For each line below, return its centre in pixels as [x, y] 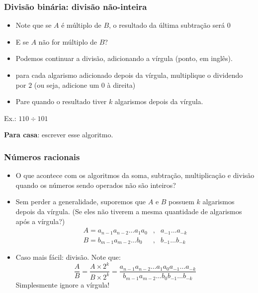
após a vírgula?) [40, 221]
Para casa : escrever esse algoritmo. [59, 135]
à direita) [121, 85]
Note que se [34, 25]
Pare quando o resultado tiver [61, 101]
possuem [181, 202]
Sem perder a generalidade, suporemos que [81, 202]
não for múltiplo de [68, 41]
